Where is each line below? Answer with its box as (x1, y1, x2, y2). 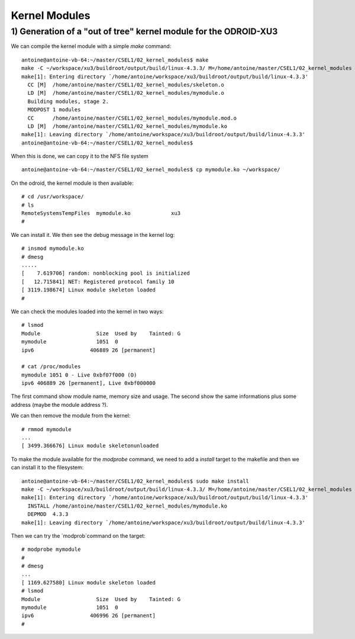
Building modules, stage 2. (27, 98, 109, 105)
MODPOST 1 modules (27, 107, 81, 113)
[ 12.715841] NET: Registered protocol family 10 (21, 278, 175, 285)
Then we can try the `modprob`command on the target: (11, 532, 146, 539)
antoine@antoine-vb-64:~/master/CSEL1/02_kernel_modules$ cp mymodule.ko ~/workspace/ (21, 166, 280, 173)
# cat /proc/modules (21, 363, 81, 370)
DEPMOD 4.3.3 (27, 511, 69, 518)
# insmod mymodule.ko (21, 245, 84, 252)
